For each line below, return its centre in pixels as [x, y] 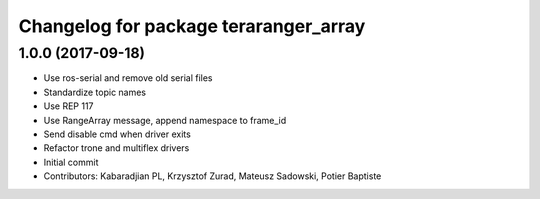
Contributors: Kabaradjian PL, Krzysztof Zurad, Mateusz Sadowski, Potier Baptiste [212, 176]
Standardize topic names [95, 92]
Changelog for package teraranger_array [192, 26]
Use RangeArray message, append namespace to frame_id [165, 120]
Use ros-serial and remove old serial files [128, 78]
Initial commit [71, 162]
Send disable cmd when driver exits [117, 134]
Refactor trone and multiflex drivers [116, 148]
